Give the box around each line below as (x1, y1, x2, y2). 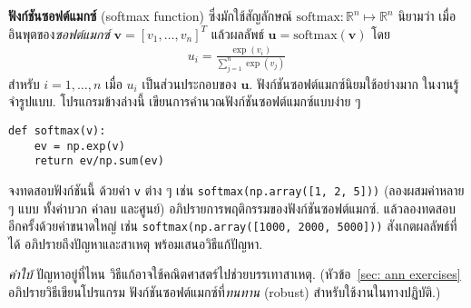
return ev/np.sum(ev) (34, 154, 164, 168)
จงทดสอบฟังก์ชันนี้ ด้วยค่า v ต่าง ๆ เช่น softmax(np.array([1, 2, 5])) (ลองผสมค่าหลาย (8, 180, 465, 199)
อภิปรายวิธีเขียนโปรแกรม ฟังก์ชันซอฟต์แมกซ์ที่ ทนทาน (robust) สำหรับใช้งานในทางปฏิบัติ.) (8, 282, 441, 301)
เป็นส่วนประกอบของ (142, 74, 237, 93)
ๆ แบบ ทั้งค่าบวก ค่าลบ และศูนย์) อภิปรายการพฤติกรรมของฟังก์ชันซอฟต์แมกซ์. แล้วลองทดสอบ (8, 198, 456, 217)
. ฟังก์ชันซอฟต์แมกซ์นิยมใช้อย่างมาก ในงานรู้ (249, 74, 459, 93)
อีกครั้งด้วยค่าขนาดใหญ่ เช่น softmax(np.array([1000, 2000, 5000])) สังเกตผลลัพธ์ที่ (8, 216, 457, 235)
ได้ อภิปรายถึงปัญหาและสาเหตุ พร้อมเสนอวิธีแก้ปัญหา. (8, 233, 263, 253)
